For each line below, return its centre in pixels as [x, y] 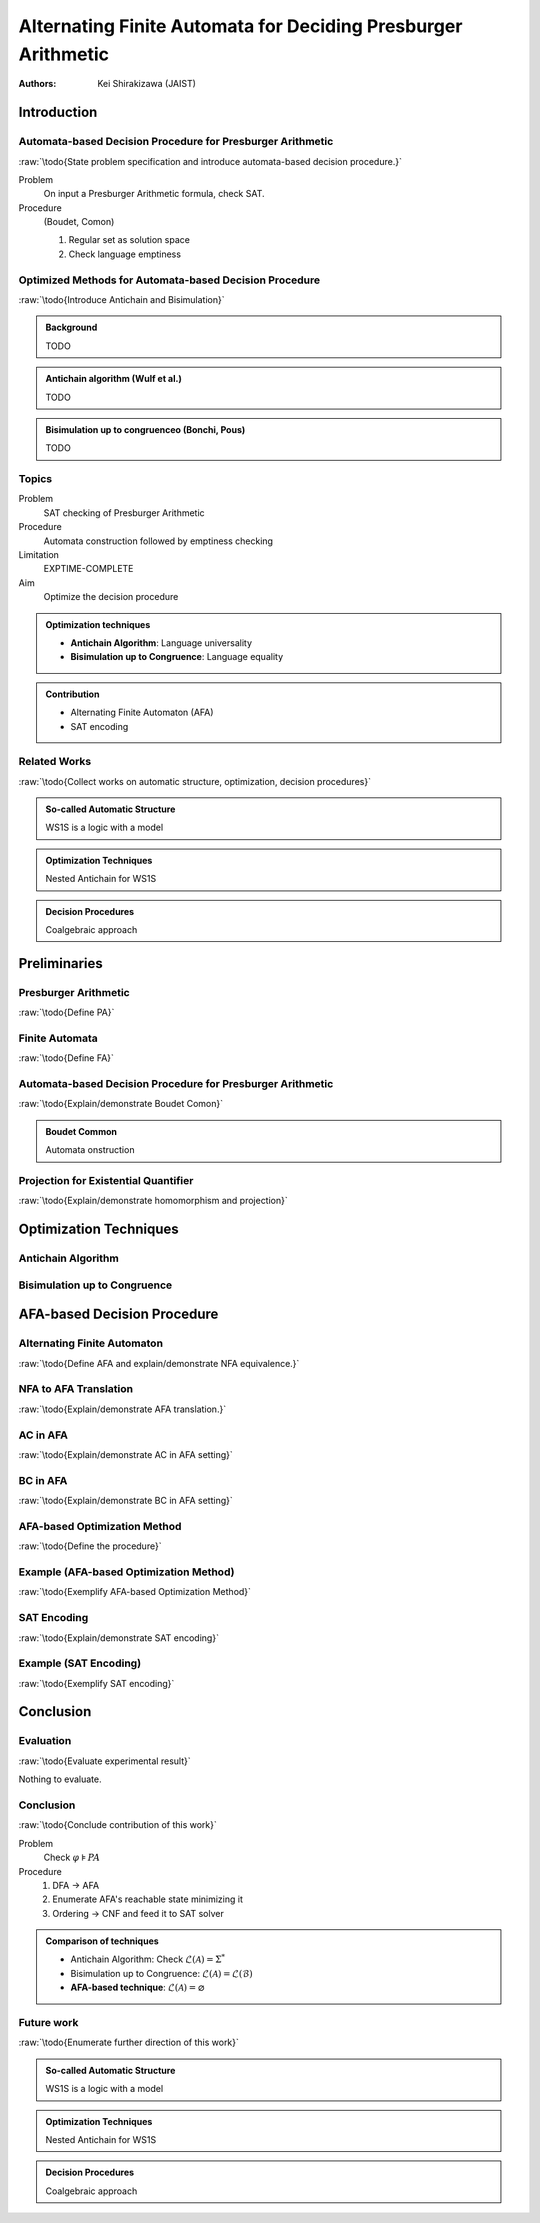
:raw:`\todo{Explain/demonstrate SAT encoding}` [119, 1637]
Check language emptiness [125, 254]
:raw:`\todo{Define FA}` [66, 1058]
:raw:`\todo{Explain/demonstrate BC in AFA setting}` [126, 1501]
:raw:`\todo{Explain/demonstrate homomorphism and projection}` [153, 1201]
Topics [35, 479]
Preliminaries [61, 963]
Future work [48, 2023]
